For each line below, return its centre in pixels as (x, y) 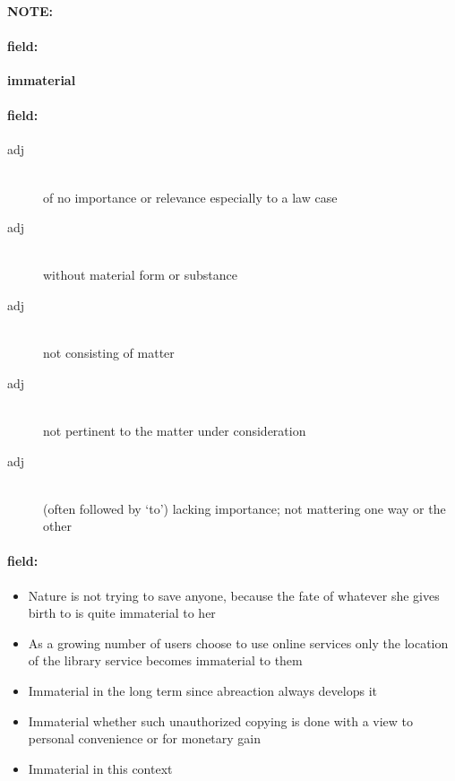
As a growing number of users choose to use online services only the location (238, 642)
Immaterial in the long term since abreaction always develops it (202, 691)
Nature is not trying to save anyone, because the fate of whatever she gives (234, 595)
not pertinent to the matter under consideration (175, 430)
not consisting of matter (109, 353)
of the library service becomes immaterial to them (165, 660)
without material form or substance (140, 275)
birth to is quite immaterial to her (122, 613)
